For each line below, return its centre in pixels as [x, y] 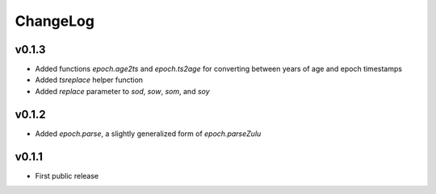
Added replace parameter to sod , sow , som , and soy [122, 91]
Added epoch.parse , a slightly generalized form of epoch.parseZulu [148, 134]
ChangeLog [55, 21]
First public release [67, 175]
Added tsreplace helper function [89, 80]
